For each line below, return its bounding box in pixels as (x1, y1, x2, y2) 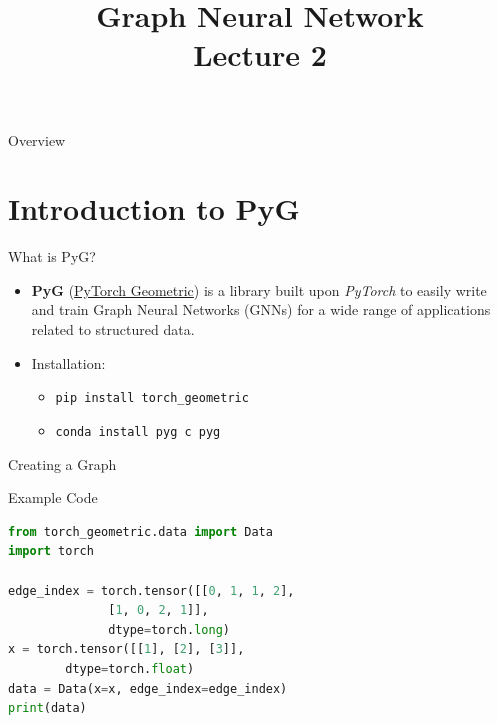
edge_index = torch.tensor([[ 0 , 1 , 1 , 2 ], (8, 583, 295, 598)
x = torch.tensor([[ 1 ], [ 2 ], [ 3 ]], (8, 642, 245, 657)
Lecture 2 (193, 34, 327, 75)
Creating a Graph (8, 453, 117, 474)
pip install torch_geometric (55, 391, 249, 406)
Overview (8, 129, 66, 150)
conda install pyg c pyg (55, 424, 221, 439)
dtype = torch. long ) (108, 622, 230, 637)
